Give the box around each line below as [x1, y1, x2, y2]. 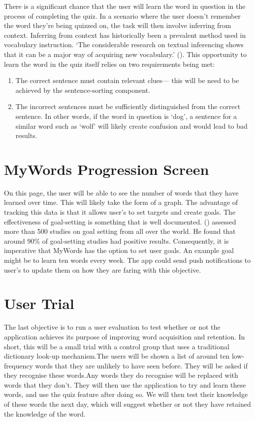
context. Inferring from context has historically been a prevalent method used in [4, 29, 246, 40]
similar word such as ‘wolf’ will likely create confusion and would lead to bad [15, 120, 248, 131]
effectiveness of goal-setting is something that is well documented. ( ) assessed [4, 216, 236, 226]
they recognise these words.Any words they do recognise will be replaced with [4, 370, 238, 380]
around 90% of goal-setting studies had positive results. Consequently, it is [4, 235, 229, 246]
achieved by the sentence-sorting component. [15, 84, 150, 95]
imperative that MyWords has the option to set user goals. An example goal [4, 245, 234, 255]
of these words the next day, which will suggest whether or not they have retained [4, 399, 251, 409]
